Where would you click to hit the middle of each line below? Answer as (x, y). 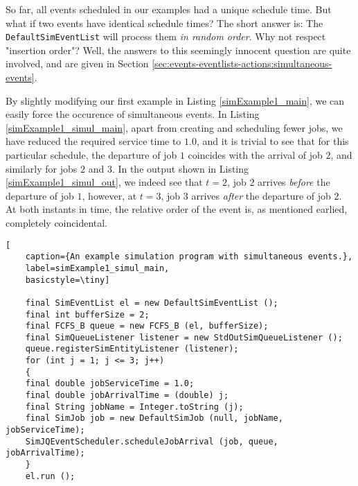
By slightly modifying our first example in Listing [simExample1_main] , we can (175, 100)
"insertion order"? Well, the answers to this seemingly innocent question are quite (178, 50)
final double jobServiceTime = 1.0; (110, 384)
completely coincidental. (56, 222)
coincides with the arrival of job (255, 155)
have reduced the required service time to (93, 141)
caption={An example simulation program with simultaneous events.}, (189, 257)
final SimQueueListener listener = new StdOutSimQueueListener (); (184, 337)
